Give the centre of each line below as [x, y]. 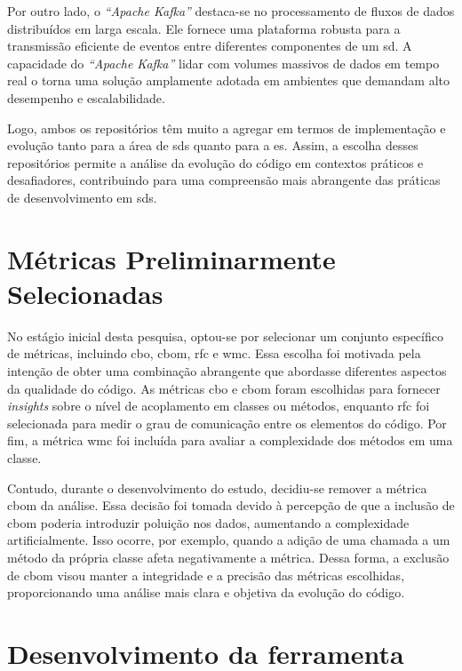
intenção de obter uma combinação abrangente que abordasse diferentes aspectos [227, 371]
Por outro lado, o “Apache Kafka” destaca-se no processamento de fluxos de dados [231, 11]
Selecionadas [85, 293]
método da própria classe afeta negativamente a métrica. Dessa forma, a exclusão [228, 557]
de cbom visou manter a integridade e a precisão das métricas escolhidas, [206, 575]
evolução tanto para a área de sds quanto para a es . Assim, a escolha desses [213, 145]
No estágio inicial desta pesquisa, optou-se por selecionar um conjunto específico [225, 335]
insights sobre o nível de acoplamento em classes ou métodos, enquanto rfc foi [219, 406]
